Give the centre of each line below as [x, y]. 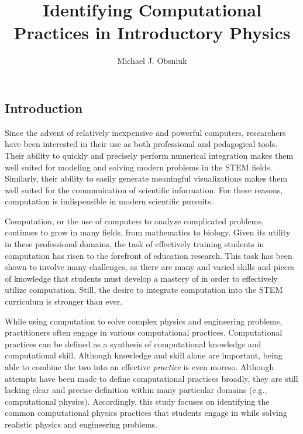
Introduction [44, 107]
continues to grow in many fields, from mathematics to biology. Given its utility [148, 232]
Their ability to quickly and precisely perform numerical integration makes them [149, 155]
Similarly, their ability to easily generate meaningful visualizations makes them [146, 178]
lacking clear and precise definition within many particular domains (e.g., [136, 390]
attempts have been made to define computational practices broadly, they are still [151, 378]
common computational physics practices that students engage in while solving [146, 413]
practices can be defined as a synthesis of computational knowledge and [133, 344]
